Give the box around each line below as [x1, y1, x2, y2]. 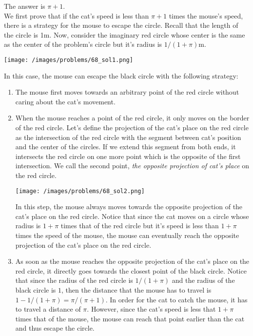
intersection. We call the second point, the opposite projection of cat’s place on [15, 160, 250, 171]
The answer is [4, 1, 45, 11]
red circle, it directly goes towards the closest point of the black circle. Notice [15, 265, 247, 276]
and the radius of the [172, 275, 235, 285]
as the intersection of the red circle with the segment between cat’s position [15, 132, 241, 142]
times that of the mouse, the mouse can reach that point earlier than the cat [15, 313, 245, 323]
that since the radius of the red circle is [15, 275, 133, 285]
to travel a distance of [15, 304, 81, 314]
